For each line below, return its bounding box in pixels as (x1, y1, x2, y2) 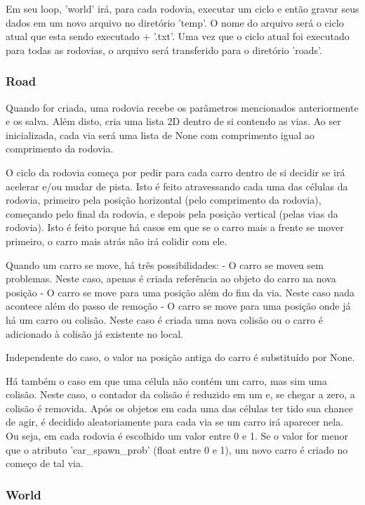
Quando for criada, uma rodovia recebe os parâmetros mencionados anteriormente (6, 100, 359, 114)
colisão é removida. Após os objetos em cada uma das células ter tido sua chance (6, 400, 353, 415)
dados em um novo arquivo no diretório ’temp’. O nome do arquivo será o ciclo (6, 15, 344, 29)
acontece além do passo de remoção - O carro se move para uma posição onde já (6, 299, 351, 313)
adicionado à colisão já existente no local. (6, 326, 183, 341)
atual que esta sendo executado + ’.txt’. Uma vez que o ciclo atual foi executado (6, 29, 350, 44)
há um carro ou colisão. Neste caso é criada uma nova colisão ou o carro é (6, 312, 323, 327)
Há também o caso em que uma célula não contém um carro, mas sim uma (6, 373, 327, 388)
